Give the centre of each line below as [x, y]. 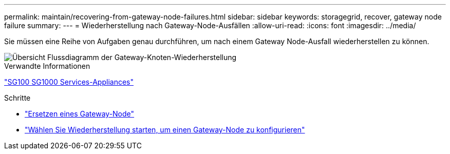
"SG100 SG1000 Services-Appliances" [69, 82]
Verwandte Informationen [47, 66]
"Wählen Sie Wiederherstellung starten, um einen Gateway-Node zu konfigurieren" [165, 130]
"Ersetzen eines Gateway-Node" [80, 114]
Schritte [17, 98]
